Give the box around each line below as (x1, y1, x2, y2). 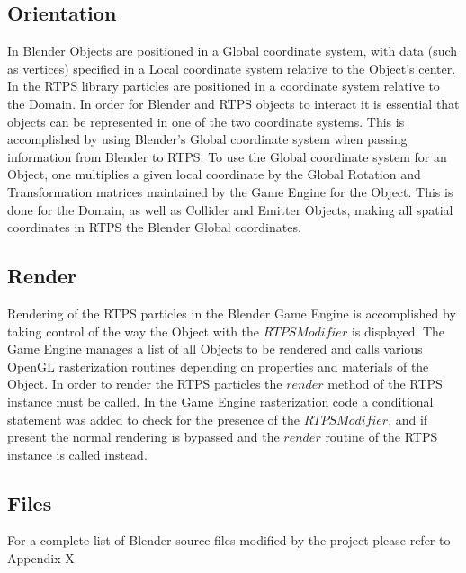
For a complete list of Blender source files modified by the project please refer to (7, 531, 451, 550)
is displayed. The (351, 321, 445, 340)
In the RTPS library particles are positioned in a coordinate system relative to (7, 76, 440, 95)
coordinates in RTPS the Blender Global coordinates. (7, 218, 301, 237)
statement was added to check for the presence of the (7, 409, 300, 428)
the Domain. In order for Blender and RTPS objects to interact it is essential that (7, 94, 460, 112)
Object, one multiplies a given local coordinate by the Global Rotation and (7, 165, 421, 184)
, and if (388, 409, 428, 428)
